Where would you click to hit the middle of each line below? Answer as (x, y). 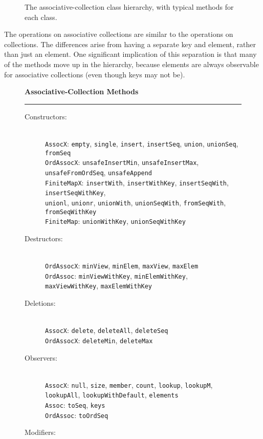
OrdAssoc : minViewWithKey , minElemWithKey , (116, 275)
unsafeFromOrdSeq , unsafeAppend (99, 172)
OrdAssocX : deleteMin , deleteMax (99, 340)
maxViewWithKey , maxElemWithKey (99, 286)
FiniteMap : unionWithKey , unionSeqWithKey (115, 221)
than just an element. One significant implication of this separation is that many (130, 54)
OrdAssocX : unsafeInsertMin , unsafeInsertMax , (122, 162)
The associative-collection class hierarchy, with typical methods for (129, 7)
